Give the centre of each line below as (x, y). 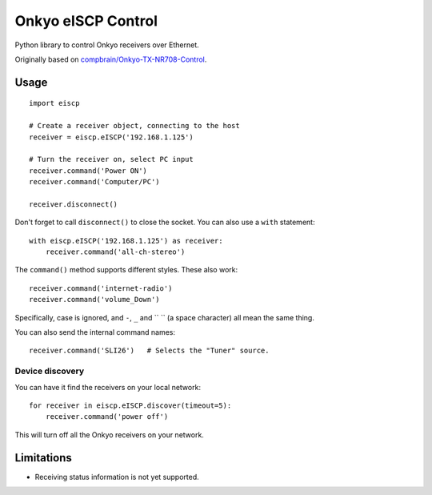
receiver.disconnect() (74, 204)
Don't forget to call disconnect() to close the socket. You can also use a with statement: (165, 222)
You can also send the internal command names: (95, 332)
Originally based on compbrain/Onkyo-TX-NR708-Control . (111, 59)
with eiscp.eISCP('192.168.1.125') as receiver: (126, 241)
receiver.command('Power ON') (88, 171)
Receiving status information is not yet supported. (117, 477)
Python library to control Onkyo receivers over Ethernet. (107, 45)
